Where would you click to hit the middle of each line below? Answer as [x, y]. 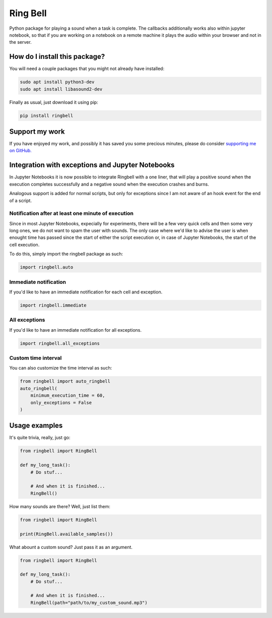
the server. [21, 42]
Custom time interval [36, 358]
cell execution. [24, 244]
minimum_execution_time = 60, [68, 395]
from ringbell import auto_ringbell [65, 381]
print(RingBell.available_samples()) [66, 534]
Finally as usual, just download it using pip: [54, 102]
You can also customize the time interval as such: [61, 368]
